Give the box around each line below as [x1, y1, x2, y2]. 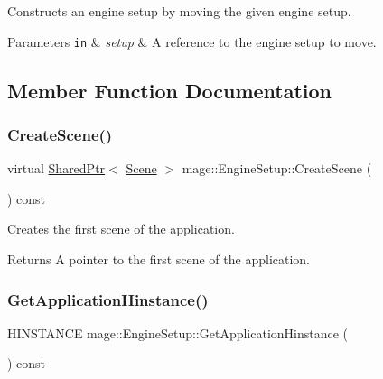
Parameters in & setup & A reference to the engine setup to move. [7, 32, 377, 51]
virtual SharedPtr [7, 159, 106, 178]
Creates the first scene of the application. [7, 219, 235, 238]
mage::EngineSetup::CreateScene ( [182, 159, 372, 178]
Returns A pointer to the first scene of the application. [7, 250, 310, 269]
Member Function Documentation [7, 76, 332, 104]
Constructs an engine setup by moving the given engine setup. [7, 2, 351, 20]
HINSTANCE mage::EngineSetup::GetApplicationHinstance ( [7, 323, 349, 342]
